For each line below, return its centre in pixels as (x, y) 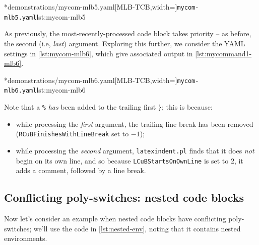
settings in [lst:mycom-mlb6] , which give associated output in (99, 53)
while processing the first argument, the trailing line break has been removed (135, 124)
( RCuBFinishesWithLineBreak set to (72, 134)
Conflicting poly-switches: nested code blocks (124, 197)
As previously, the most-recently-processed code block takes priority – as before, (128, 33)
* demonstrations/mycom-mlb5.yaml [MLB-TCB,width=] (91, 7)
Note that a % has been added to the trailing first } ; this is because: (108, 107)
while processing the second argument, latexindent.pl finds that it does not (135, 150)
